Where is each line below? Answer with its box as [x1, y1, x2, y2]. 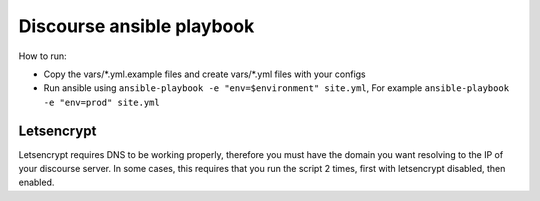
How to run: [18, 50, 67, 62]
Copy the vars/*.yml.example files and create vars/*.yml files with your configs [43, 68, 367, 80]
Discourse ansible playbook [18, 15, 255, 37]
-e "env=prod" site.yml [43, 96, 160, 108]
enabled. [18, 176, 55, 189]
